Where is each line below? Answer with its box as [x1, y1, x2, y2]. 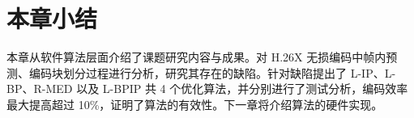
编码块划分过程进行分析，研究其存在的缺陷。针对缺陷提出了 [28, 64, 347, 81]
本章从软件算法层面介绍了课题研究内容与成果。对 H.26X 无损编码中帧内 [6, 48, 386, 65]
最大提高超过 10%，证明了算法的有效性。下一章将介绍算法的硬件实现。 [6, 95, 383, 112]
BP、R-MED [6, 80, 73, 97]
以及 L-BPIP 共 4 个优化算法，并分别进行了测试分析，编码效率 [76, 80, 408, 97]
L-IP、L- [350, 64, 396, 81]
